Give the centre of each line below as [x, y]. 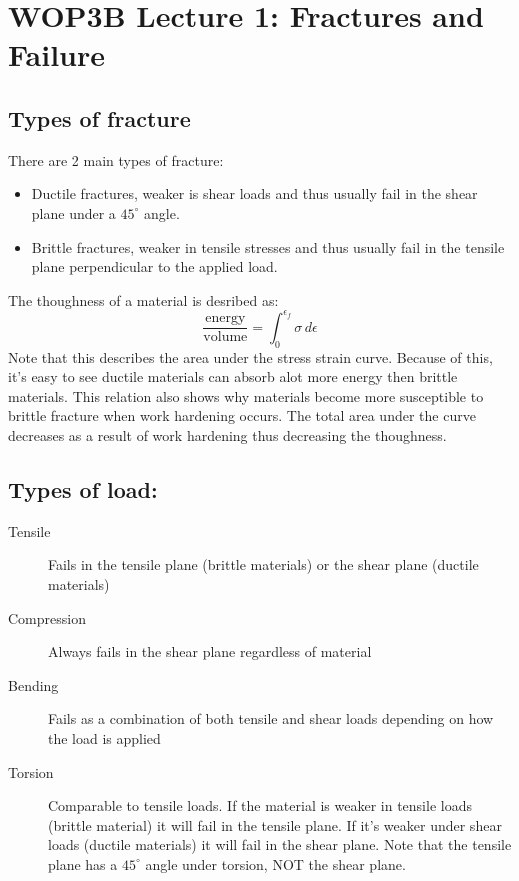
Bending [33, 684]
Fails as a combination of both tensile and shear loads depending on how [271, 718]
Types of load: [83, 488]
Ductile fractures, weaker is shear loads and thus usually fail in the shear [254, 193]
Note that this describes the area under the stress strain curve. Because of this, [250, 356]
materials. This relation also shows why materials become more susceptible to [246, 395]
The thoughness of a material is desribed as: [143, 299]
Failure [57, 54]
